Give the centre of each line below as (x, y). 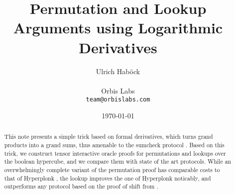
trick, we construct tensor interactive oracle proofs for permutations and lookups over (115, 153)
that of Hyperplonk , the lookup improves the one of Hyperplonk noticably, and (108, 178)
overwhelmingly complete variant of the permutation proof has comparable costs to (112, 169)
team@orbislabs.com (118, 100)
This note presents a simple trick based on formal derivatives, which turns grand (109, 137)
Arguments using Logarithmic (118, 28)
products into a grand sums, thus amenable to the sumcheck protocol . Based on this (114, 145)
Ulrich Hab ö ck (118, 71)
